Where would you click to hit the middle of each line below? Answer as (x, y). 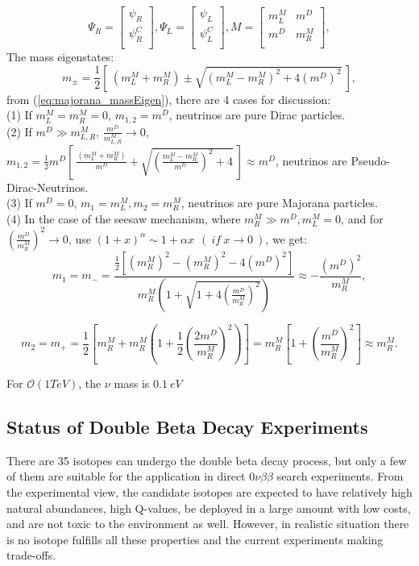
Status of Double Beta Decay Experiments (187, 426)
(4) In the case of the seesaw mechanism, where (124, 218)
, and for (362, 218)
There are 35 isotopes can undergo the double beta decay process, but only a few (207, 460)
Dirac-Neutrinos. (48, 187)
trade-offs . (31, 555)
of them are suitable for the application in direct (126, 476)
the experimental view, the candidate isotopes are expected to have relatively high (209, 491)
